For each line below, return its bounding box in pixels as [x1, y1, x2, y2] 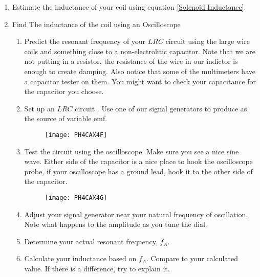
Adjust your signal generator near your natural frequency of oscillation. [24, 209, 248, 219]
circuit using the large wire [165, 36, 250, 47]
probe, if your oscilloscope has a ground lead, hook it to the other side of [24, 166, 253, 176]
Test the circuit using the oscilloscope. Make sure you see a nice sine [24, 146, 239, 156]
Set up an [24, 103, 55, 113]
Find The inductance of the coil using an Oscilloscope [12, 18, 181, 29]
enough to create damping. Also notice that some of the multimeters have [24, 65, 255, 76]
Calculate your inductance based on [24, 253, 137, 264]
